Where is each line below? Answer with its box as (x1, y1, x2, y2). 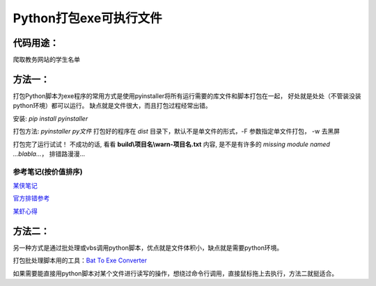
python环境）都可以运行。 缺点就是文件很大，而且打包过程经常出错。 (13, 102, 212, 110)
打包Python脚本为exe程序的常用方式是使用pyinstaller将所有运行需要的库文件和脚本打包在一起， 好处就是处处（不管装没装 (13, 91, 361, 100)
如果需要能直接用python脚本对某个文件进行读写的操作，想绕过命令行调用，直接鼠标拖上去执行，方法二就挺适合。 (13, 269, 338, 278)
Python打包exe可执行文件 (13, 10, 163, 26)
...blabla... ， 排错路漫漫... (13, 150, 86, 158)
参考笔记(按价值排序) (13, 167, 83, 177)
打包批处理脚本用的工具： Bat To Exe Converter (13, 256, 148, 264)
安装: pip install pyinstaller (13, 114, 88, 122)
